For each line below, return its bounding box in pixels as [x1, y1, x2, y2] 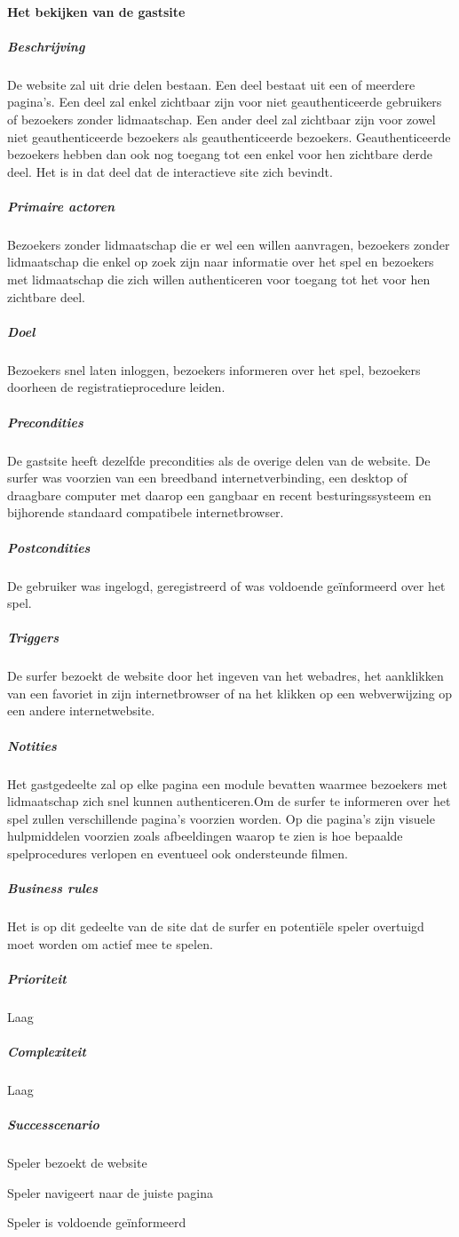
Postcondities [7, 538, 91, 556]
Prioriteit [7, 969, 67, 987]
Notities [7, 736, 57, 754]
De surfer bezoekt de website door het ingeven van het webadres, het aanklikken [7, 666, 444, 685]
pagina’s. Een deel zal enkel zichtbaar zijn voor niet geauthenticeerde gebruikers [7, 92, 442, 111]
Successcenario [7, 1115, 99, 1134]
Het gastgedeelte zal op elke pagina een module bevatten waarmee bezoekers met [7, 774, 447, 793]
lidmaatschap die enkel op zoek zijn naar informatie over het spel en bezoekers [7, 252, 434, 271]
